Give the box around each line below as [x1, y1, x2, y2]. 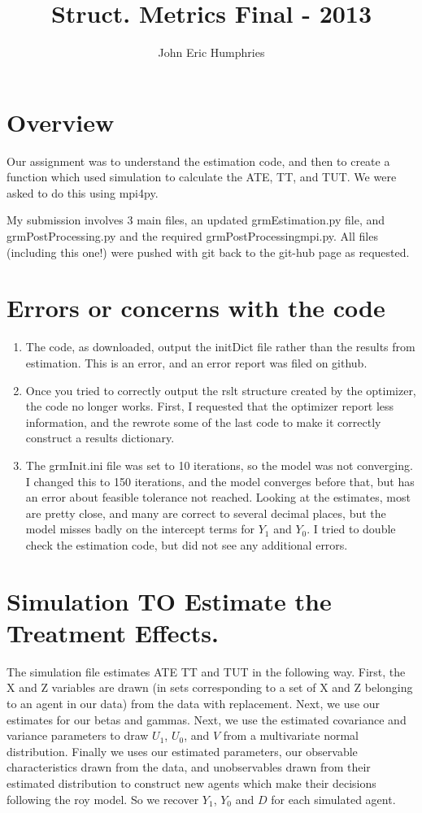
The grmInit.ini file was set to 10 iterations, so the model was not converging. [25, 456, 413, 473]
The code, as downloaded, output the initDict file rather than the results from [25, 338, 415, 355]
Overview [7, 105, 115, 138]
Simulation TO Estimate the [7, 584, 332, 617]
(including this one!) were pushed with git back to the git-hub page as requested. [7, 243, 410, 260]
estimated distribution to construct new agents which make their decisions [7, 774, 376, 791]
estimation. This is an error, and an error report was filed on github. [25, 354, 368, 371]
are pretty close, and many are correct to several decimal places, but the [25, 504, 386, 521]
